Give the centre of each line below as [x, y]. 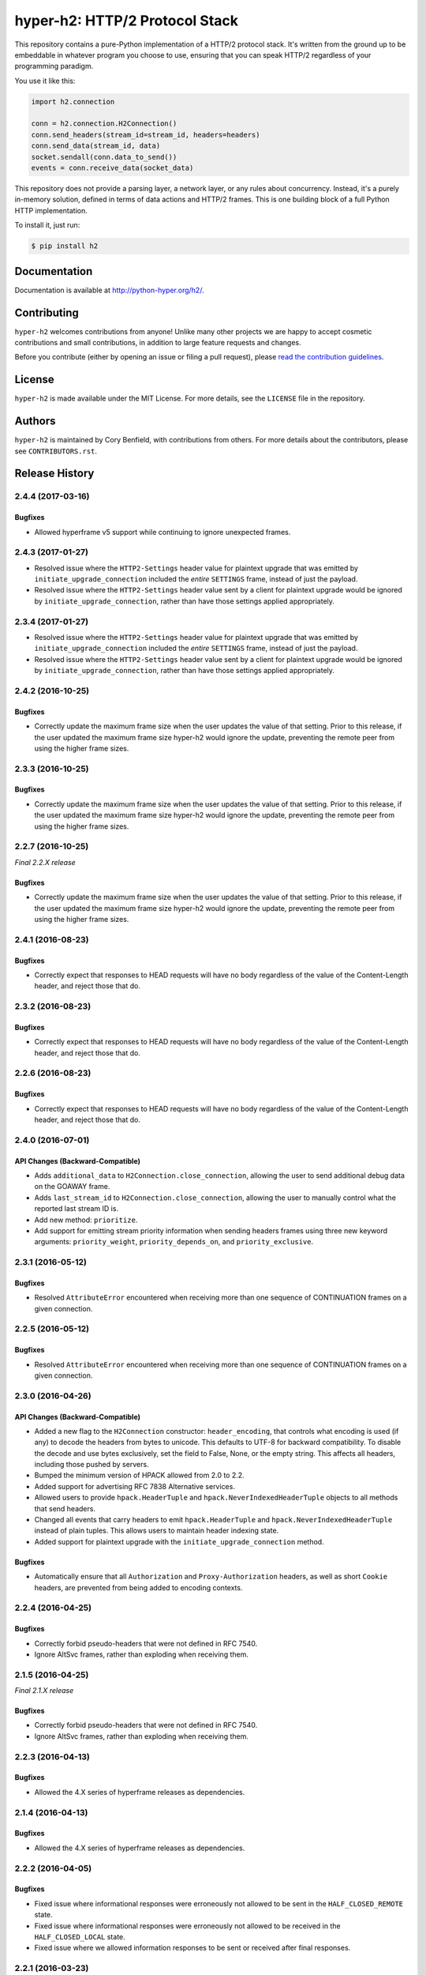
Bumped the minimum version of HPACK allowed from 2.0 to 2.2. [139, 1475]
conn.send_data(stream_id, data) [96, 146]
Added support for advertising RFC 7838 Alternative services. [135, 1486]
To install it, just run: [47, 225]
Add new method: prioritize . [86, 1220]
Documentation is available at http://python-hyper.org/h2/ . [109, 290]
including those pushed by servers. [92, 1465]
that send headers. [65, 1508]
